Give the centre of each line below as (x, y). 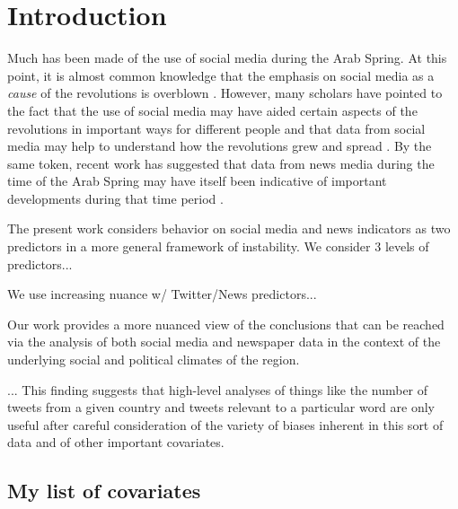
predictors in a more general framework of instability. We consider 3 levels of (218, 246)
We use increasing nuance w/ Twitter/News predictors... (162, 294)
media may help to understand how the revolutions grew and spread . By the (220, 146)
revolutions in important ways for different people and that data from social (216, 128)
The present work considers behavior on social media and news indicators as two (229, 228)
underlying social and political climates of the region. (154, 360)
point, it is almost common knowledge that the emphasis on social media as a (221, 75)
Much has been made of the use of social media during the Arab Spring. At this (227, 58)
